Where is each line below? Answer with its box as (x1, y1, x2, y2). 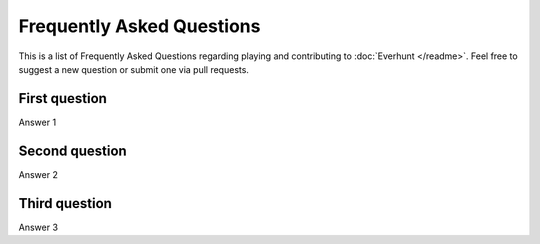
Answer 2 (18, 168, 59, 180)
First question (18, 90, 107, 107)
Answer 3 (18, 221, 59, 233)
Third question (18, 195, 112, 212)
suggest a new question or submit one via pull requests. (18, 63, 250, 75)
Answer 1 (18, 116, 57, 128)
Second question (18, 142, 127, 159)
